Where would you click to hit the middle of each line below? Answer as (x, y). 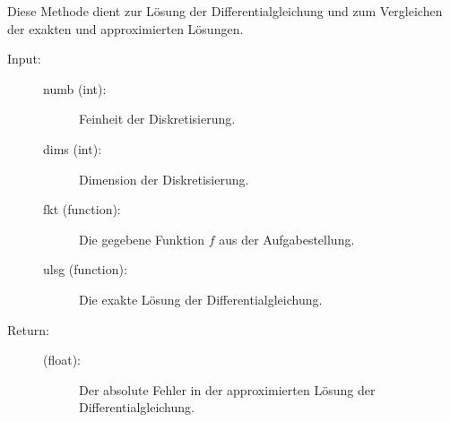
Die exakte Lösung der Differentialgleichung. (201, 299)
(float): (62, 360)
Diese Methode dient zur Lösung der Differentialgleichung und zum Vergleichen (225, 11)
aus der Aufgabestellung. (287, 239)
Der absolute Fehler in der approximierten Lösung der (227, 389)
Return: (28, 329)
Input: (24, 59)
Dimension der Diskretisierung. (164, 179)
